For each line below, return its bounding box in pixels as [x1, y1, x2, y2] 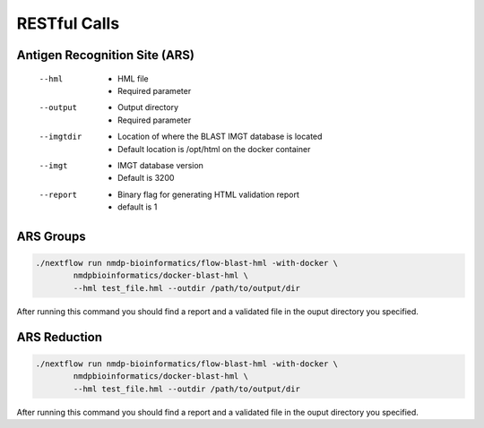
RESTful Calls [16, 13, 120, 33]
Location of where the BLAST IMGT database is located [117, 131, 323, 142]
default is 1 [117, 201, 158, 212]
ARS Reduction [16, 330, 103, 345]
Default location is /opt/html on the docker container [117, 143, 311, 154]
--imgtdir [39, 132, 82, 142]
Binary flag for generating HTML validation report [117, 189, 300, 200]
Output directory [117, 102, 179, 113]
